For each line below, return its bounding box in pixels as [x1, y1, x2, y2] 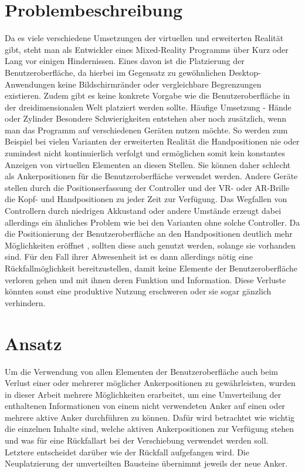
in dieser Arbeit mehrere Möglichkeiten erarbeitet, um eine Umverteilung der [5, 388, 282, 400]
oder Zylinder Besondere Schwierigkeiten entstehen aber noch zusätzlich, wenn [5, 112, 287, 125]
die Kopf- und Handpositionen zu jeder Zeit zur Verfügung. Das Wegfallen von [5, 193, 287, 205]
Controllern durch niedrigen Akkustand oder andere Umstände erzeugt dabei [5, 204, 282, 217]
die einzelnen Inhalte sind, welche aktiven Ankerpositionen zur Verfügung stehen [5, 422, 294, 435]
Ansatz [5, 331, 62, 355]
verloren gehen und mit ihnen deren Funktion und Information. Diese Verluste [5, 273, 286, 286]
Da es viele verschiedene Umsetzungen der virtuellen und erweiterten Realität [5, 32, 284, 44]
